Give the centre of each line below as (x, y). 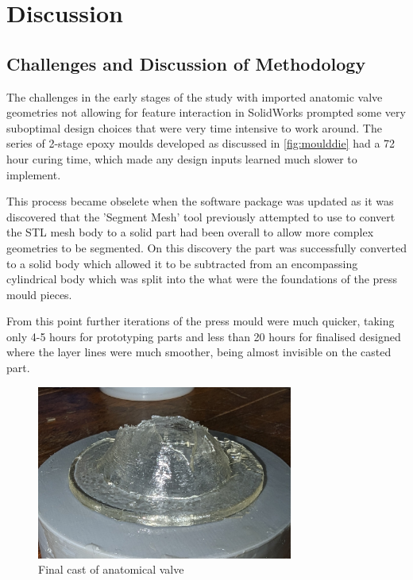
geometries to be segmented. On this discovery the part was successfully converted (206, 247)
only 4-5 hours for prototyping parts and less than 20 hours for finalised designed (204, 336)
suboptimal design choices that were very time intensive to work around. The (194, 127)
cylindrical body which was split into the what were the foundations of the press (202, 279)
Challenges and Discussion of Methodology (186, 63)
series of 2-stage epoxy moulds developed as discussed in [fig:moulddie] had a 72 (201, 143)
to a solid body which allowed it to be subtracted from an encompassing (182, 263)
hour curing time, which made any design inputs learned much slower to (182, 158)
